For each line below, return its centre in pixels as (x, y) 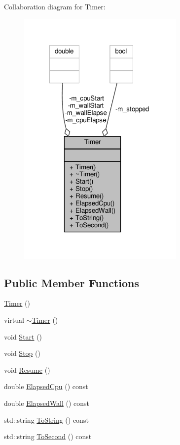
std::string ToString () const (46, 420)
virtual (14, 320)
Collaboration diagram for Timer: (55, 6)
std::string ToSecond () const (48, 436)
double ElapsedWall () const (47, 403)
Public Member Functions (72, 282)
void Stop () (22, 353)
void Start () (23, 336)
